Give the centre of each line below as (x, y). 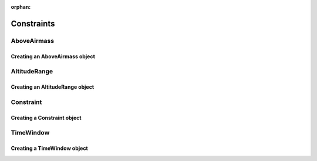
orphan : (21, 7)
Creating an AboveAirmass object (53, 56)
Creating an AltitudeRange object (53, 87)
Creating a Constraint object (46, 118)
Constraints (33, 24)
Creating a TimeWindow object (49, 148)
